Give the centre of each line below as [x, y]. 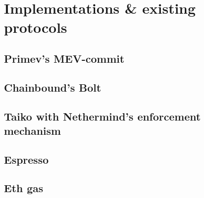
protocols [36, 27]
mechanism [33, 130]
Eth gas [24, 188]
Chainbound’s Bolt [53, 87]
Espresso [26, 159]
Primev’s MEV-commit [64, 58]
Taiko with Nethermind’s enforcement [102, 116]
